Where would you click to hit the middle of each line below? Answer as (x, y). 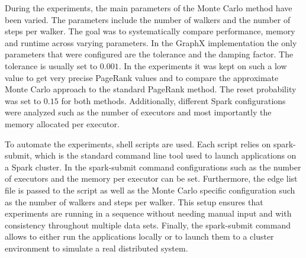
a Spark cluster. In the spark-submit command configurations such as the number (153, 167)
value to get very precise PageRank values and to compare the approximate (142, 77)
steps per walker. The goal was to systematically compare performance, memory (150, 31)
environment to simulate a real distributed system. (96, 248)
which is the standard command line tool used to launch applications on (165, 155)
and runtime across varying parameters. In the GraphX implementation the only (151, 42)
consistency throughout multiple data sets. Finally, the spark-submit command (148, 225)
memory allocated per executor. (62, 123)
